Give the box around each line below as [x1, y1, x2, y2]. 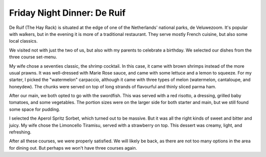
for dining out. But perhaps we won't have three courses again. [9, 145, 137, 151]
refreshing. [9, 129, 32, 135]
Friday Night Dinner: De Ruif [9, 7, 126, 18]
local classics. [9, 38, 38, 44]
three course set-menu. [9, 54, 57, 60]
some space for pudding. [9, 106, 60, 112]
